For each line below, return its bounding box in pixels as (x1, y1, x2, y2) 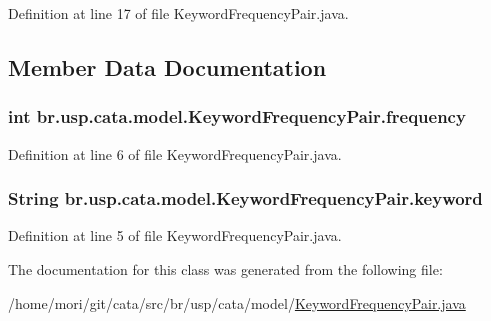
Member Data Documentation (8, 51, 327, 82)
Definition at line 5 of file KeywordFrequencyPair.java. (8, 225, 342, 246)
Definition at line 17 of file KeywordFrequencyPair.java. (8, 3, 349, 23)
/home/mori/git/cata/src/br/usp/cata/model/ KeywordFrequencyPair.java (8, 292, 466, 313)
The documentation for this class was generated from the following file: (8, 259, 443, 279)
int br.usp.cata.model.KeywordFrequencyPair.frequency (8, 104, 466, 129)
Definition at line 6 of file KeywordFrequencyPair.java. (8, 143, 342, 164)
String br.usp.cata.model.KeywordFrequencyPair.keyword (8, 186, 483, 211)
